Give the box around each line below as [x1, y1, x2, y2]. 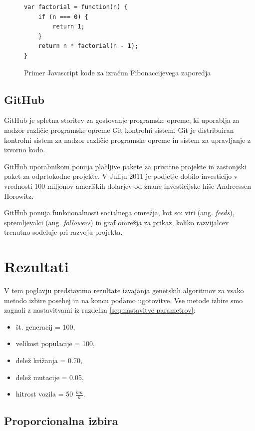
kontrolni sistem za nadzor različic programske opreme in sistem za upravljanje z [4, 134, 251, 145]
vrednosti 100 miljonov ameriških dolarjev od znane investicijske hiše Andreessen [4, 180, 251, 191]
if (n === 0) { [38, 13, 88, 20]
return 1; [52, 23, 85, 30]
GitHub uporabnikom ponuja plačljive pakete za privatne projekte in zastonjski [4, 161, 247, 171]
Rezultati [4, 256, 69, 277]
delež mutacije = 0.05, [15, 372, 84, 382]
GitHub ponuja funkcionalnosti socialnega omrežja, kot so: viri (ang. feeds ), [4, 207, 235, 218]
